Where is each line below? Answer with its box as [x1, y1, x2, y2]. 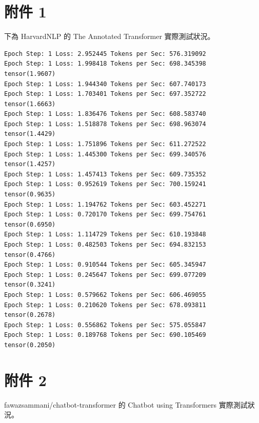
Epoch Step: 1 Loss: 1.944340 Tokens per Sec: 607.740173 [4, 80, 206, 88]
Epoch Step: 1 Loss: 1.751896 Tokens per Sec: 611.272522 [4, 140, 206, 148]
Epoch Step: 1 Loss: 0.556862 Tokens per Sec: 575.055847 [4, 321, 206, 329]
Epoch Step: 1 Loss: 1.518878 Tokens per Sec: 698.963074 [4, 120, 206, 128]
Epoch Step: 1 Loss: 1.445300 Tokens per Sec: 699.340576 [4, 150, 206, 158]
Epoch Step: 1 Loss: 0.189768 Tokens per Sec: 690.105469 [4, 331, 206, 339]
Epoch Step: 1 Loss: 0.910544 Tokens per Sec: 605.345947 [4, 261, 206, 269]
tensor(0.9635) [4, 191, 56, 198]
